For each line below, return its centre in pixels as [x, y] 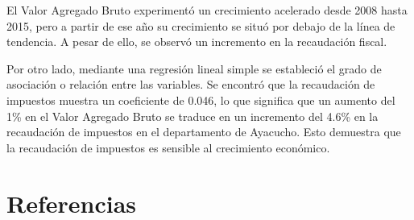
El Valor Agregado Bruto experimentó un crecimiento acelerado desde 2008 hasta [207, 10]
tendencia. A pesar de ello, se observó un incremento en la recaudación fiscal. [197, 42]
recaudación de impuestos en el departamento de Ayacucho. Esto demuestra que [204, 132]
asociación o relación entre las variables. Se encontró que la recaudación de [191, 84]
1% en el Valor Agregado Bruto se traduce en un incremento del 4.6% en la [193, 116]
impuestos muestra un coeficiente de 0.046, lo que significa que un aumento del [201, 100]
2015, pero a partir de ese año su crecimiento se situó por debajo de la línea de [201, 25]
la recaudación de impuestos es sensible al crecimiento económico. [168, 147]
